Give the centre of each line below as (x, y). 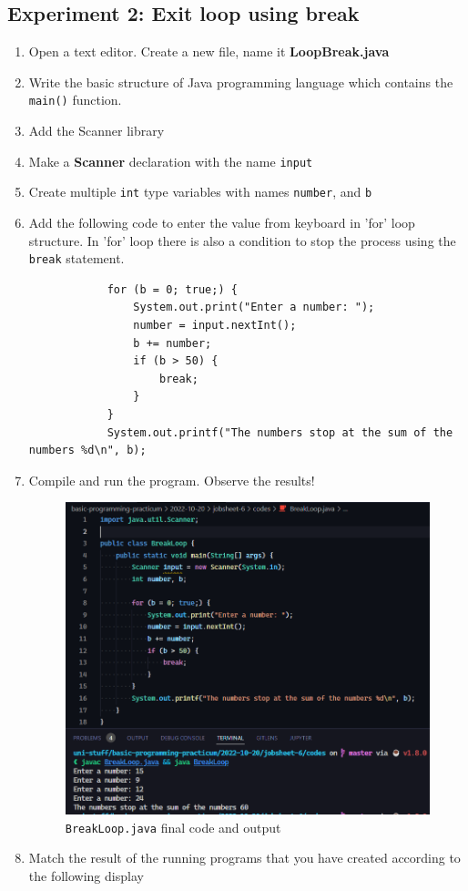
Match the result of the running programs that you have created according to (244, 858)
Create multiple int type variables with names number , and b (200, 192)
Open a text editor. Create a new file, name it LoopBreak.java (209, 51)
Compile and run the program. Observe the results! (172, 480)
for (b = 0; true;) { (172, 289)
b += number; (173, 343)
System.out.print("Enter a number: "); (254, 307)
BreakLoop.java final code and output (173, 827)
